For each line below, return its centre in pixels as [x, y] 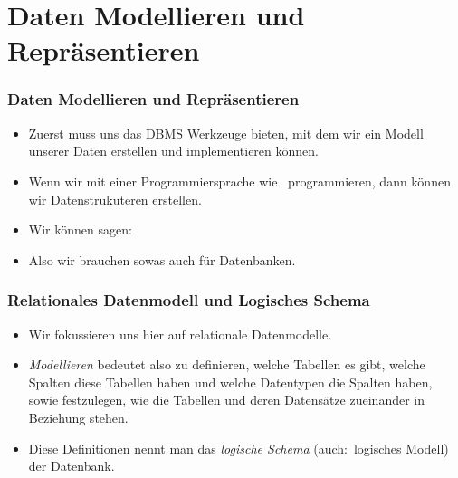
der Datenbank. [72, 466]
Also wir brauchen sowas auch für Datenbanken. [162, 259]
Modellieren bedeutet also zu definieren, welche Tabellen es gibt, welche [227, 364]
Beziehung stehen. [78, 417]
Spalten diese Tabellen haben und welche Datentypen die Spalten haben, [230, 382]
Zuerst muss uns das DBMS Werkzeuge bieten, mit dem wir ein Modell [226, 133]
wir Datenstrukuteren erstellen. [115, 199]
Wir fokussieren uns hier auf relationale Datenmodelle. [180, 334]
